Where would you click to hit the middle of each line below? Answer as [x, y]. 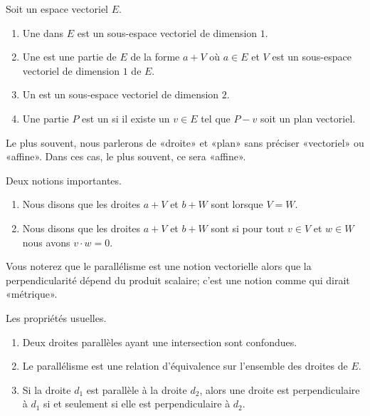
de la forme [155, 57]
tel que [216, 118]
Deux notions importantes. [64, 180]
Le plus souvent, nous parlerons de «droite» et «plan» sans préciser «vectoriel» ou [185, 142]
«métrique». [32, 294]
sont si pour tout [248, 228]
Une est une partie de [69, 57]
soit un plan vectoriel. [308, 118]
